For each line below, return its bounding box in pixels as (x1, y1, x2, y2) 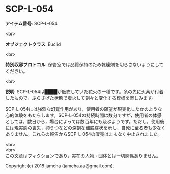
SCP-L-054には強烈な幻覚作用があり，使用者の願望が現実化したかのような (5, 106, 162, 112)
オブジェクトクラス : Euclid (5, 41, 61, 47)
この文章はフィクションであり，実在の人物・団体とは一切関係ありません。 (5, 153, 161, 159)
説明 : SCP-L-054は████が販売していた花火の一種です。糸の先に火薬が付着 (5, 88, 164, 94)
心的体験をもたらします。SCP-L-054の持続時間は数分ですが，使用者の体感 (5, 112, 162, 118)
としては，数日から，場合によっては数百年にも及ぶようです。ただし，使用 (5, 118, 160, 124)
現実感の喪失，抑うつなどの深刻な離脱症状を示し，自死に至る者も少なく (14, 125, 166, 131)
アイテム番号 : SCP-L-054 (5, 20, 58, 26)
